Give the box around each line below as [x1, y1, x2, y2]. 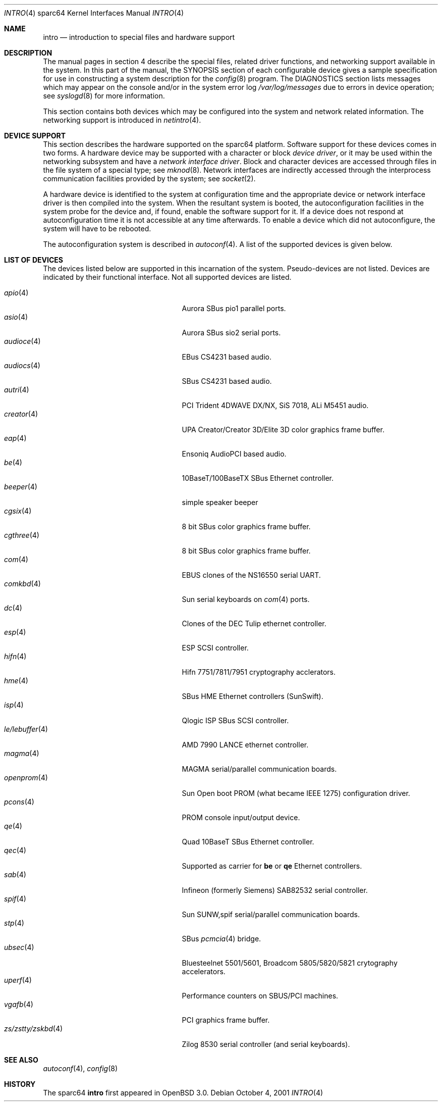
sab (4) [4, 870, 26, 879]
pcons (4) [4, 797, 34, 806]
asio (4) [4, 313, 28, 321]
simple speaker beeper [182, 498, 258, 507]
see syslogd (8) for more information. [43, 91, 165, 100]
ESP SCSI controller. [182, 643, 249, 652]
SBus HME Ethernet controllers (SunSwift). [182, 692, 323, 700]
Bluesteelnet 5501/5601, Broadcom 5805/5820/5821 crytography [182, 959, 398, 967]
